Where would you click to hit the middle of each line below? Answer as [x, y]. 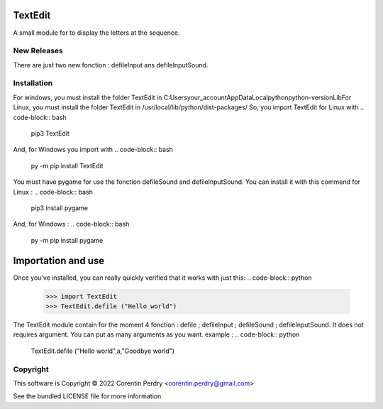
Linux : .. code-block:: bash [53, 192]
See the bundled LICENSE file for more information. [88, 396]
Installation [33, 83]
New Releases [38, 51]
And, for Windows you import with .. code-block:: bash [93, 150]
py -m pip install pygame [67, 240]
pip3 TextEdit [50, 133]
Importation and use [59, 260]
